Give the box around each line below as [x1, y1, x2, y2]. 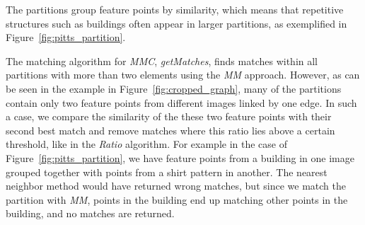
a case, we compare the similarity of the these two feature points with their [6, 109, 332, 124]
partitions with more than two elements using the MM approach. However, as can [6, 67, 360, 82]
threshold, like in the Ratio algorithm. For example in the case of [6, 137, 288, 151]
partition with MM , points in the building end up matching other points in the [6, 192, 348, 207]
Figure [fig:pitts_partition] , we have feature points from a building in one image [6, 150, 354, 165]
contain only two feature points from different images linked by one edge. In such [6, 95, 357, 110]
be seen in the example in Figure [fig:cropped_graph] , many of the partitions [6, 81, 342, 96]
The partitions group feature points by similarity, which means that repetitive [6, 2, 344, 16]
